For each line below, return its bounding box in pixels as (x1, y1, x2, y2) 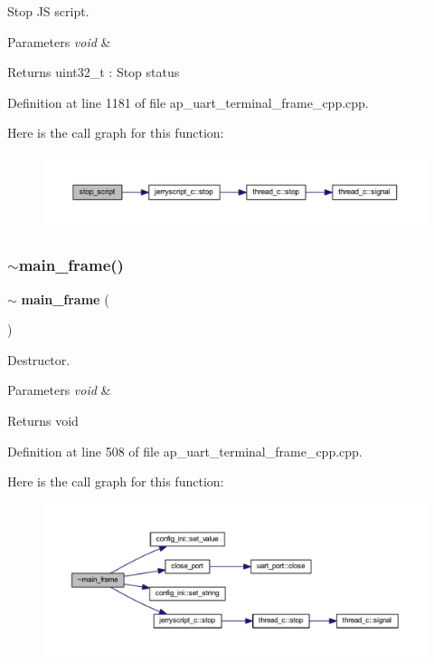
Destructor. (7, 350, 71, 369)
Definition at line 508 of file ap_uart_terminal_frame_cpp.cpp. (7, 441, 363, 460)
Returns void (7, 410, 79, 429)
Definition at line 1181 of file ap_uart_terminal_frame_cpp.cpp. (7, 92, 369, 111)
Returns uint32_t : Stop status (7, 63, 180, 82)
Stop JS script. (7, 2, 90, 20)
